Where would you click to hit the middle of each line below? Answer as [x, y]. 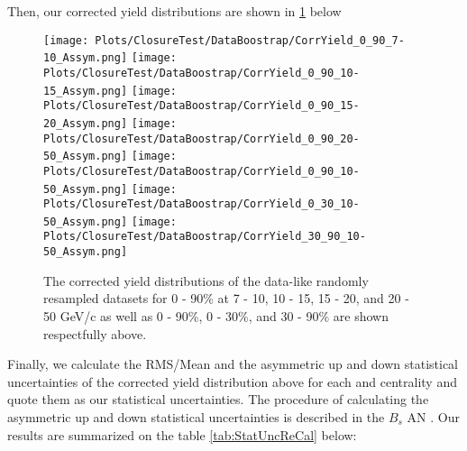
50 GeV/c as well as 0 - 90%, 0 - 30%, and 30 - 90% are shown [216, 315]
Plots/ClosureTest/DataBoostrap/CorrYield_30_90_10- [205, 237]
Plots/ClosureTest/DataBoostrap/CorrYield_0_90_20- [201, 138]
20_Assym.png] [86, 123]
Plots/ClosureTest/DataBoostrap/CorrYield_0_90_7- [250, 40]
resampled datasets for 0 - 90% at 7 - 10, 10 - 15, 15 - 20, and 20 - [226, 298]
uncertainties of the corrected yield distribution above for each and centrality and [232, 381]
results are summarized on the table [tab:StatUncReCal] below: [182, 434]
